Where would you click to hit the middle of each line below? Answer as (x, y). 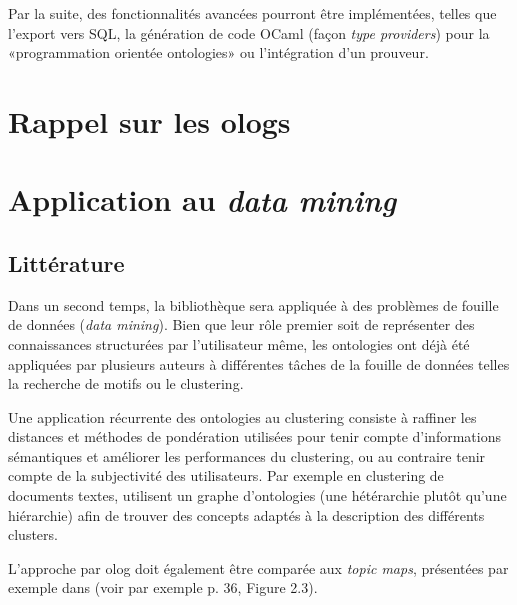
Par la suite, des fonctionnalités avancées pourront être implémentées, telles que (252, 13)
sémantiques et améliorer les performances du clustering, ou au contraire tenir (247, 455)
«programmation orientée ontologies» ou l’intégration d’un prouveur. (218, 52)
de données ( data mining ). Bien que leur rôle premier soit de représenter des (241, 324)
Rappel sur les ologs (149, 120)
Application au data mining (202, 200)
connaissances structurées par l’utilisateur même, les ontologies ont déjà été (239, 343)
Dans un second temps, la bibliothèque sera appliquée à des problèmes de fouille (253, 304)
